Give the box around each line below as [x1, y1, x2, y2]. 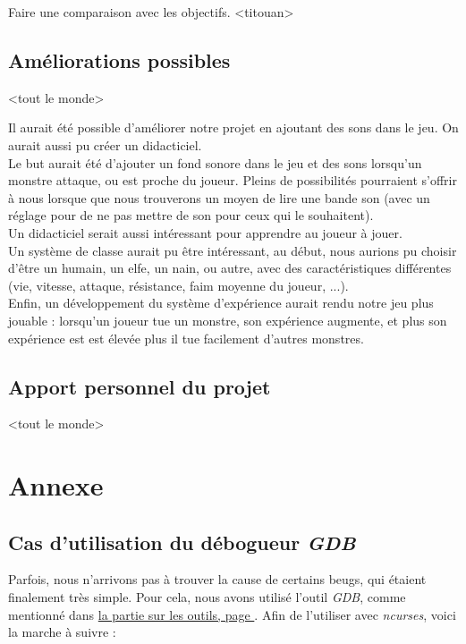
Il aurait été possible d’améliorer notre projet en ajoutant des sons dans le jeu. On [8, 118, 459, 137]
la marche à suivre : [8, 623, 116, 641]
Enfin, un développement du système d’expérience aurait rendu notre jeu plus [8, 293, 434, 312]
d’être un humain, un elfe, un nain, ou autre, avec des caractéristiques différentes [8, 258, 452, 277]
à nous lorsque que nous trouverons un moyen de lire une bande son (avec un [8, 188, 430, 207]
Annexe [8, 467, 104, 504]
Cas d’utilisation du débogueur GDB [8, 528, 356, 555]
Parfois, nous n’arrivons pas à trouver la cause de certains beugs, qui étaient [8, 570, 427, 589]
